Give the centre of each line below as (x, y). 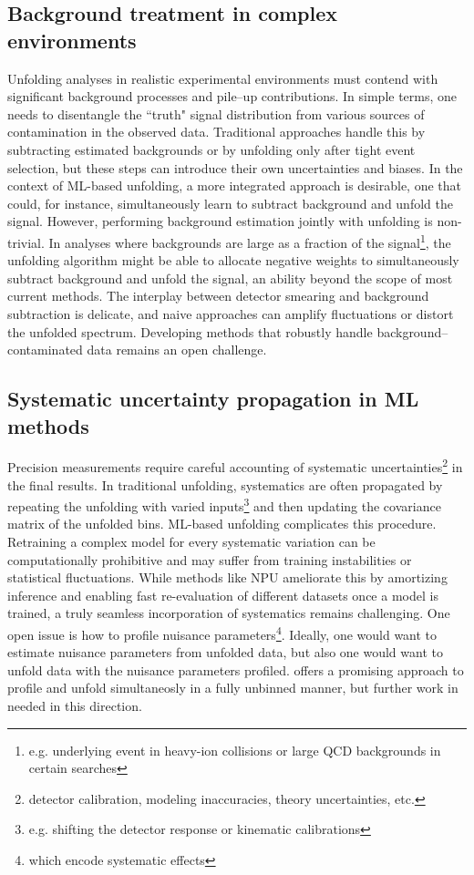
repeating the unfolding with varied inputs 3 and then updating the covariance (224, 504)
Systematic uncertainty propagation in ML (213, 399)
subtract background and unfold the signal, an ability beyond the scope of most (230, 278)
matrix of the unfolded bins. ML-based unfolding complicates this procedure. (222, 524)
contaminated (45, 350)
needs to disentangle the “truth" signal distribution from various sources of (216, 113)
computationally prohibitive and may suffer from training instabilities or (210, 559)
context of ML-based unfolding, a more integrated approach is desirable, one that (234, 185)
